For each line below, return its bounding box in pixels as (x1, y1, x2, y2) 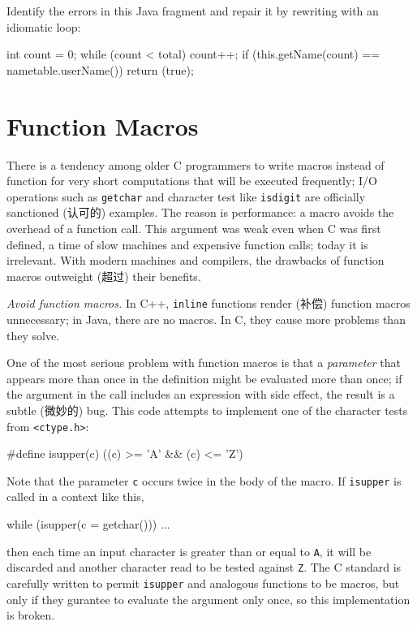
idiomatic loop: (6, 18, 81, 35)
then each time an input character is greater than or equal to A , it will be (6, 542, 372, 559)
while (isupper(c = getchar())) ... (6, 516, 170, 533)
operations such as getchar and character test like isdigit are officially (6, 188, 366, 205)
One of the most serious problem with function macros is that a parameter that (6, 354, 401, 371)
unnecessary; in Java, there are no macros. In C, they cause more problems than (6, 310, 406, 327)
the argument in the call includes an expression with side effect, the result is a (6, 386, 395, 403)
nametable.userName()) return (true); (6, 61, 194, 78)
